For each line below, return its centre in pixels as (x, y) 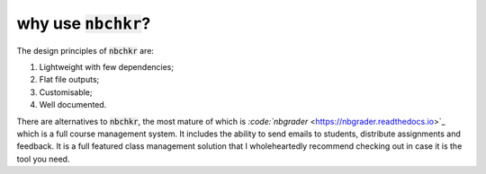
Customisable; (66, 92)
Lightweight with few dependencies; (107, 66)
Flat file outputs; (69, 80)
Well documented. (73, 105)
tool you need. (43, 159)
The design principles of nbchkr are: (85, 50)
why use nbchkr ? (84, 23)
